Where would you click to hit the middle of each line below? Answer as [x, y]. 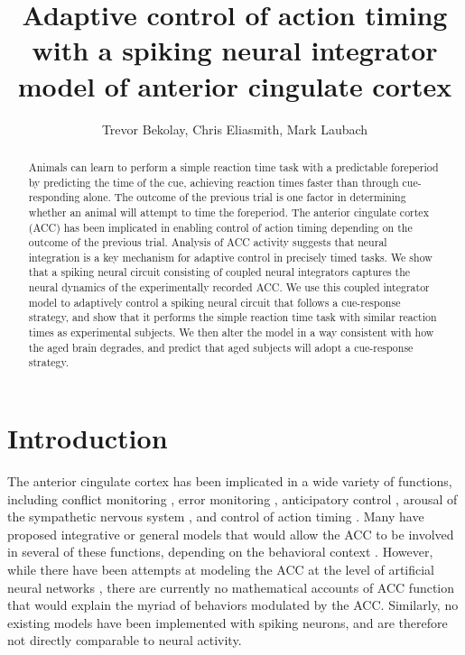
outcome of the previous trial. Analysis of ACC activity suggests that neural [208, 242]
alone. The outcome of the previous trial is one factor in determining [245, 197]
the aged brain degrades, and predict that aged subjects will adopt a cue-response [221, 347]
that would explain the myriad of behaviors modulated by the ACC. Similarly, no [233, 605]
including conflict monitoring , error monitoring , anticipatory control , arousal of [232, 498]
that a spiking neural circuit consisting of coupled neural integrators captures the [219, 272]
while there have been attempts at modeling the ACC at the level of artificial [221, 569]
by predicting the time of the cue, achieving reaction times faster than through [214, 182]
